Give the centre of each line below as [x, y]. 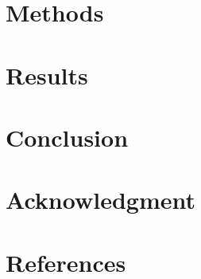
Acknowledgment [100, 200]
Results [47, 75]
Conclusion [67, 137]
